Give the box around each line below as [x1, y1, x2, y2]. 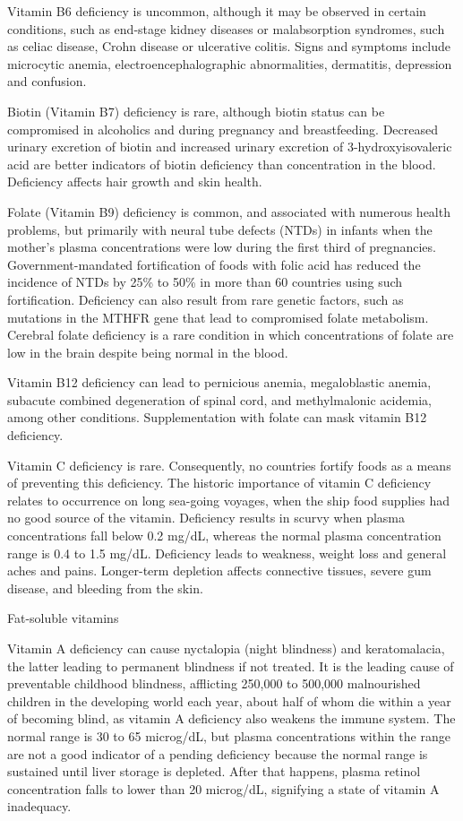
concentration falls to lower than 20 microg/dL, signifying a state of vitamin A [7, 779, 440, 798]
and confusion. [7, 72, 87, 91]
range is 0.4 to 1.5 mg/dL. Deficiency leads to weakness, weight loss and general [7, 543, 447, 562]
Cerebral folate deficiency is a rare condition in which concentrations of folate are [7, 325, 454, 344]
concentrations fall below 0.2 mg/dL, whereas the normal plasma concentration [7, 526, 442, 545]
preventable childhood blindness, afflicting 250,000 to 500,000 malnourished [7, 674, 421, 693]
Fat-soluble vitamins [7, 609, 119, 627]
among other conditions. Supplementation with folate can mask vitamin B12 [7, 408, 427, 427]
